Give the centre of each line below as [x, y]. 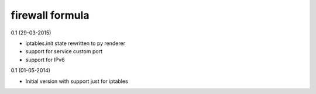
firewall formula [50, 15]
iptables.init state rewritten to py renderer [75, 43]
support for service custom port [64, 51]
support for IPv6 [45, 60]
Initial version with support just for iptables [77, 81]
